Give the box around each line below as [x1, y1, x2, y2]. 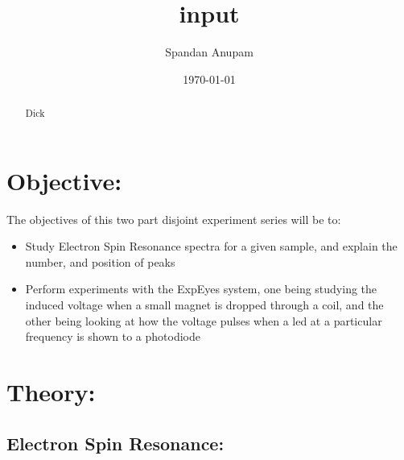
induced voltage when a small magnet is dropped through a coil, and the [25, 296, 384, 313]
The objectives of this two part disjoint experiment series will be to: [6, 210, 341, 227]
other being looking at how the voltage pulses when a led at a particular [25, 312, 382, 329]
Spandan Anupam [165, 44, 254, 60]
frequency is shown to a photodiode [25, 328, 201, 345]
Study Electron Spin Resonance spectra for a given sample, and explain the [25, 238, 398, 255]
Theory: [6, 375, 96, 408]
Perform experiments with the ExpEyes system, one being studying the [25, 280, 377, 297]
